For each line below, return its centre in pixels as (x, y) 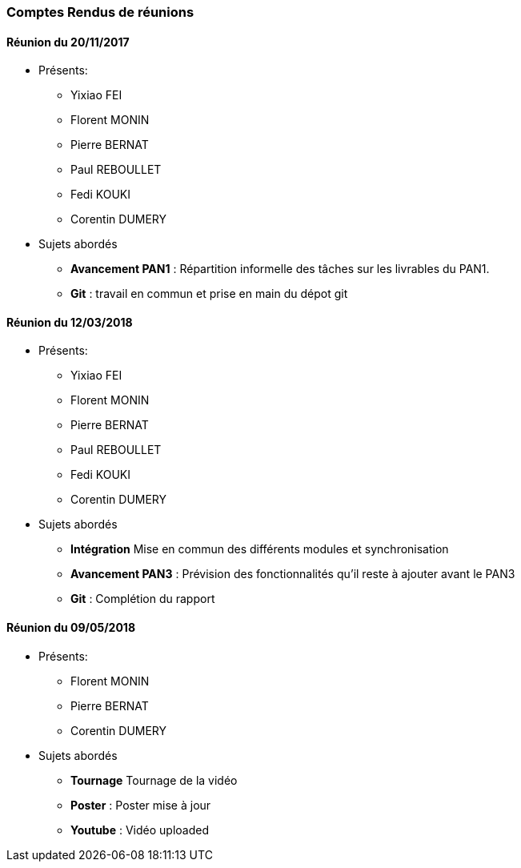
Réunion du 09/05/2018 (71, 628)
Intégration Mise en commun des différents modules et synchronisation (260, 549)
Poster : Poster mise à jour (141, 805)
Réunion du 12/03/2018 (70, 322)
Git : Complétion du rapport (143, 599)
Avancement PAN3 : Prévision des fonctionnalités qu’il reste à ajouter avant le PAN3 (293, 574)
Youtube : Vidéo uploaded (140, 830)
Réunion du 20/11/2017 (68, 42)
